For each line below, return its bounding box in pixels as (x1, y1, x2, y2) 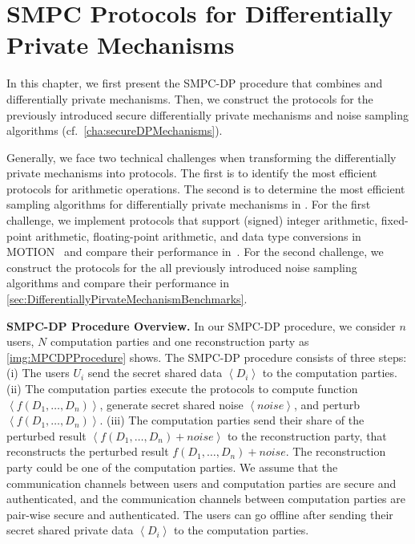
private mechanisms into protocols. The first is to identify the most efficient (6, 164, 377, 181)
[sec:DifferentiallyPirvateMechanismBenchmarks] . (6, 290, 248, 307)
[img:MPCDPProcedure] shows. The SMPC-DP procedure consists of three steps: (6, 348, 407, 365)
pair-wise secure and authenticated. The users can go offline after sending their (6, 505, 393, 522)
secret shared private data (6, 522, 134, 538)
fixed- (381, 212, 409, 229)
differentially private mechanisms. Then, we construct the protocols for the (6, 90, 373, 107)
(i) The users (6, 364, 70, 381)
